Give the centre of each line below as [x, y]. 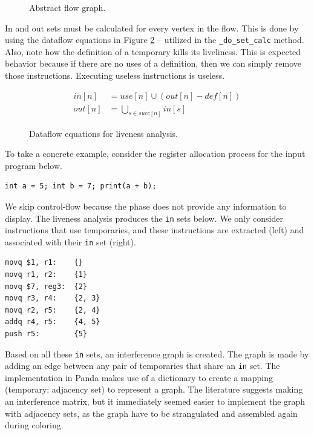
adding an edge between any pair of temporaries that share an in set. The [142, 366]
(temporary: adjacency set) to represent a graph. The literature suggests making [154, 389]
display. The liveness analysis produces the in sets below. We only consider [144, 218]
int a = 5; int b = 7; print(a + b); [81, 186]
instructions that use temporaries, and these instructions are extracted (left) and [155, 230]
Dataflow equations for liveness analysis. [104, 133]
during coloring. [34, 425]
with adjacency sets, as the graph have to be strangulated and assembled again [151, 413]
